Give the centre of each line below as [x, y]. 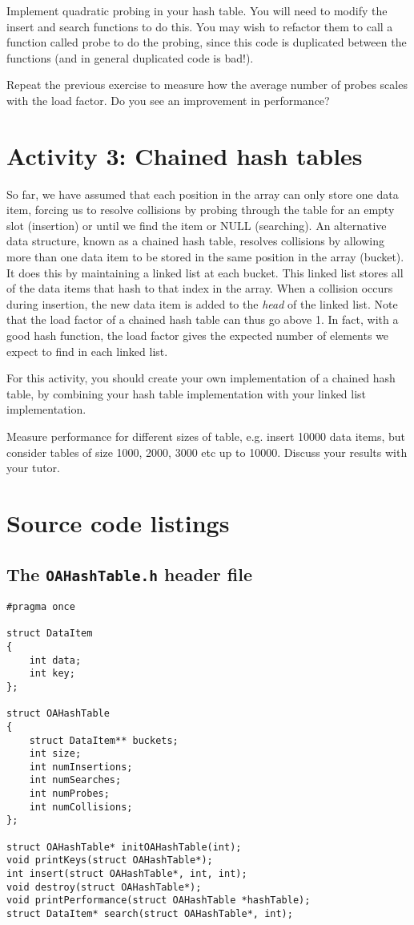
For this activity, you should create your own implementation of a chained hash [201, 378]
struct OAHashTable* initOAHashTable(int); [124, 847]
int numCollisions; [81, 807]
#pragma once [41, 606]
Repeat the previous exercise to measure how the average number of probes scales [207, 85]
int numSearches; [75, 780]
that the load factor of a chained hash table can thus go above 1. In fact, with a [203, 319]
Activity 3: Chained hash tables [185, 155]
